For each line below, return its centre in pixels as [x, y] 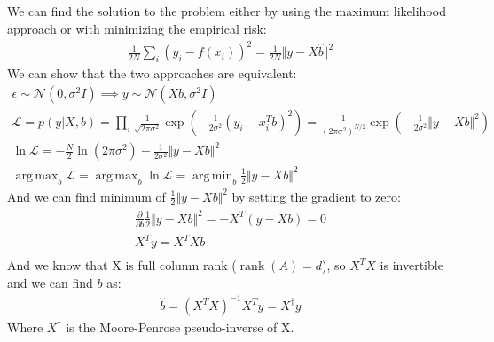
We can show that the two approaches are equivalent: [152, 73]
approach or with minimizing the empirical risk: [137, 28]
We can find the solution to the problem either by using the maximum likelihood [227, 11]
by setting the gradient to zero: [316, 196]
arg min [213, 175]
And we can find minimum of [86, 196]
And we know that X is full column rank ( [122, 265]
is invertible [412, 265]
